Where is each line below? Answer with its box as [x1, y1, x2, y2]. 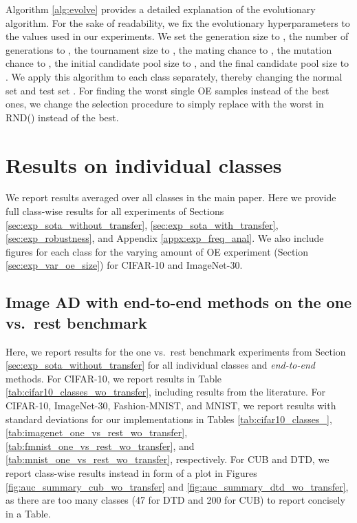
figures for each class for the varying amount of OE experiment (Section [6, 244, 309, 258]
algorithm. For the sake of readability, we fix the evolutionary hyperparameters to [6, 15, 350, 30]
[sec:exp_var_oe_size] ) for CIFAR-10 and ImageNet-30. [6, 258, 243, 272]
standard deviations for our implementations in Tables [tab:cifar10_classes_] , [6, 411, 332, 426]
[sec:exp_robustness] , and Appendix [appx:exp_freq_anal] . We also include [6, 231, 324, 245]
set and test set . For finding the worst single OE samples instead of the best [6, 83, 329, 97]
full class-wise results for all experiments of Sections [6, 204, 224, 218]
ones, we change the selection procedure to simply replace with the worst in [6, 96, 324, 111]
